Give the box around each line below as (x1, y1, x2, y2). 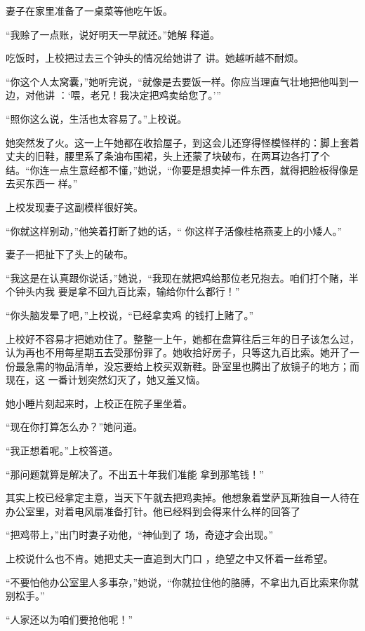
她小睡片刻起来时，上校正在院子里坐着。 (6, 395, 192, 410)
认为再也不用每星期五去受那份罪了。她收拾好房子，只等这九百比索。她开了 (6, 345, 350, 360)
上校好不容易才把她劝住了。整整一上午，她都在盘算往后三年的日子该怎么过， (6, 331, 359, 346)
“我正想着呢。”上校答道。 (6, 443, 119, 458)
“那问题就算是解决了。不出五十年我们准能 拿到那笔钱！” (6, 466, 264, 481)
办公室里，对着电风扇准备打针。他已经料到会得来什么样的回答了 (6, 503, 300, 518)
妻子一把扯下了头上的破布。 (6, 247, 133, 262)
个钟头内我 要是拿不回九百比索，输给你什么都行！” (6, 284, 240, 299)
